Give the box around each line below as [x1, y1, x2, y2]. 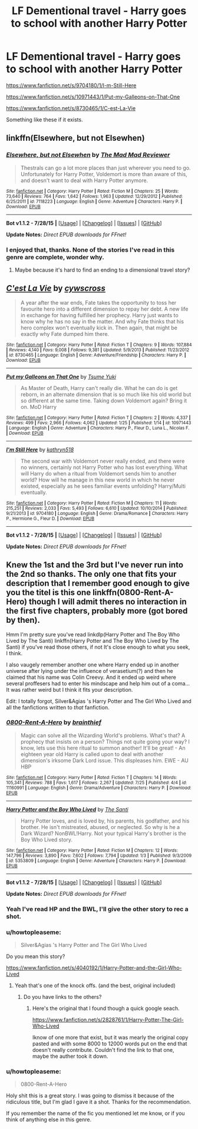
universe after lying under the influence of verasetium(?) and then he [6, 667, 173, 674]
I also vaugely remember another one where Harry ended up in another [6, 661, 179, 668]
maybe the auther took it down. [32, 1053, 108, 1060]
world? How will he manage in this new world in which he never [20, 476, 175, 483]
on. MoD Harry [20, 403, 57, 410]
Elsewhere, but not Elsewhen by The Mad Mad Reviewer [6, 151, 170, 159]
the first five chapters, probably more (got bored [6, 606, 188, 616]
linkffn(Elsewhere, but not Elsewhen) [6, 133, 146, 143]
